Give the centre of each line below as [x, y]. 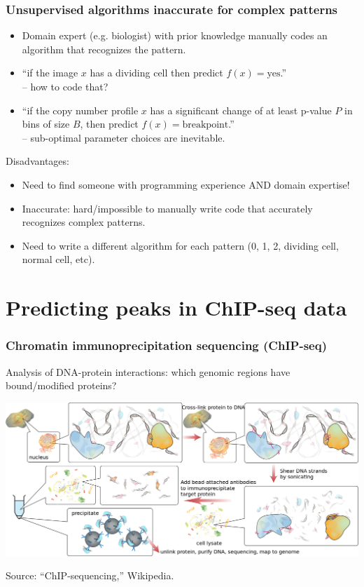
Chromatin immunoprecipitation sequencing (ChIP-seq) [166, 345]
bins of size [46, 124]
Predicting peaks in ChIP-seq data [176, 308]
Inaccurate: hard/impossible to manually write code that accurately [167, 208]
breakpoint [205, 125]
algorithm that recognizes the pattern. [104, 49]
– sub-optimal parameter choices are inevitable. [124, 137]
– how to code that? [65, 86]
